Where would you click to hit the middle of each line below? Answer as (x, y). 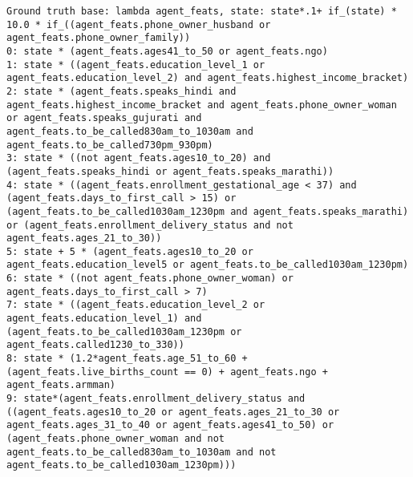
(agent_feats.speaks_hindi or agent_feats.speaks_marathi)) (170, 171)
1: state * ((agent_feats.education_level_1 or (136, 65)
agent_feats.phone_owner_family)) (99, 38)
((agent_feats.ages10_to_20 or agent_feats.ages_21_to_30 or (173, 412)
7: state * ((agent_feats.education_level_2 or (136, 305)
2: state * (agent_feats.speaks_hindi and (121, 91)
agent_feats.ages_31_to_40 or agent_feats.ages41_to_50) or (170, 425)
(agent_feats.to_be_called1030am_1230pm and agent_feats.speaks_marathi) (208, 211)
